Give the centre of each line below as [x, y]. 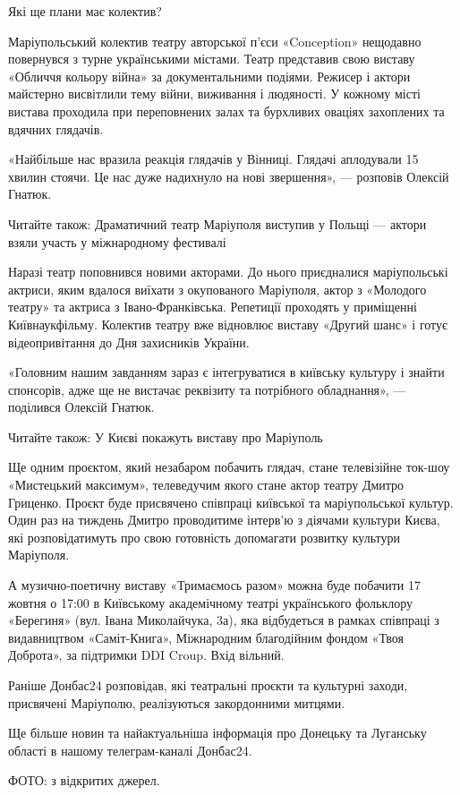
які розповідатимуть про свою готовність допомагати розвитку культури [204, 537]
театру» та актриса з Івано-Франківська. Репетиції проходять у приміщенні [213, 307]
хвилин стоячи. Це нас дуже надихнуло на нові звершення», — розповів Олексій [229, 176]
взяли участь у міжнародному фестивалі [117, 241]
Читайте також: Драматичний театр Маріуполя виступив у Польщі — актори [217, 223]
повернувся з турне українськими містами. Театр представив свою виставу [212, 59]
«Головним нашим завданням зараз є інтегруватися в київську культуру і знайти [226, 372]
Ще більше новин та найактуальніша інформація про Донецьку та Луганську [217, 733]
